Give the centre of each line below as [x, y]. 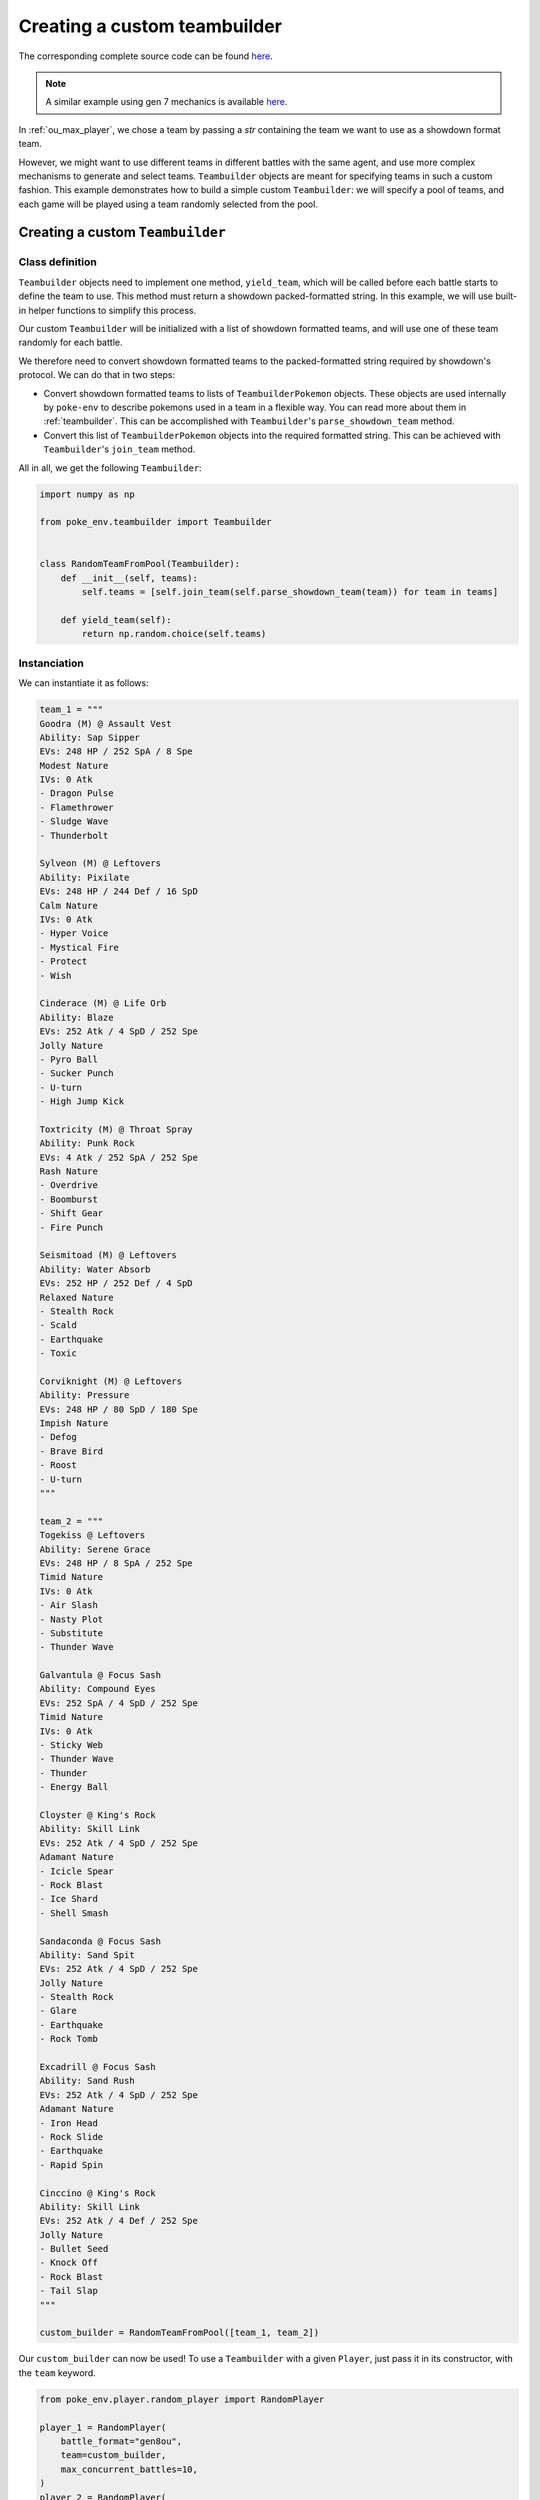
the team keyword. [57, 2372]
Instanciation [51, 663]
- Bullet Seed [74, 2249]
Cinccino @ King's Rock [98, 2193]
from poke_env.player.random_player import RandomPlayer [182, 2399]
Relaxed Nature [76, 1297]
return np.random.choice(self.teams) [174, 634]
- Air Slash [69, 1605]
